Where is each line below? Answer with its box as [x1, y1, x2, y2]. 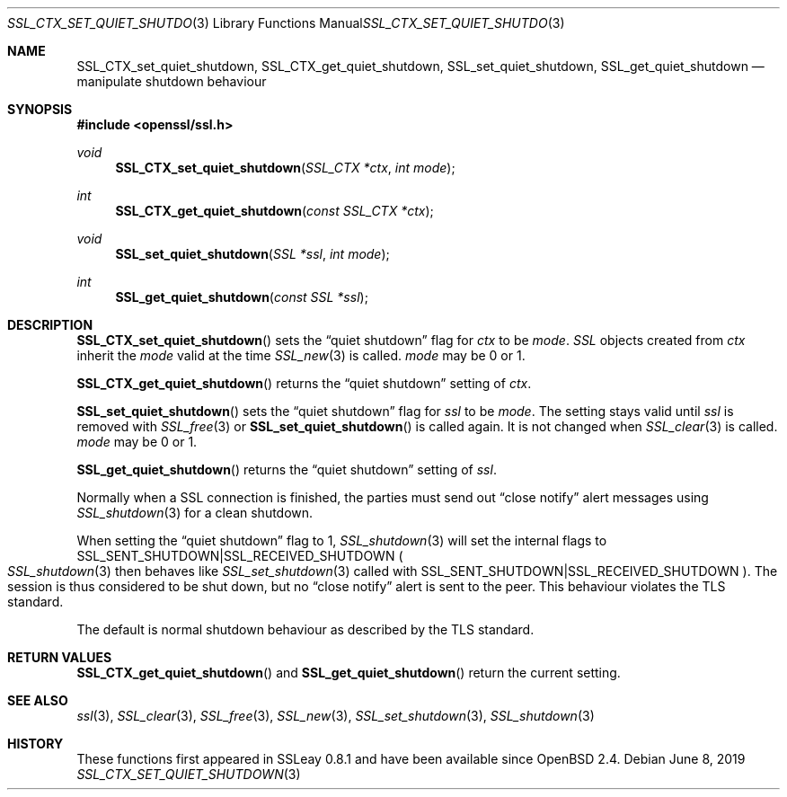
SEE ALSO [7, 693, 68, 708]
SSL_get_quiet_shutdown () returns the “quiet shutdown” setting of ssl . [76, 462, 497, 477]
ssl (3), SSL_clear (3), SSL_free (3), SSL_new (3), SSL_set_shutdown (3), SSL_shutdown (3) [76, 708, 595, 723]
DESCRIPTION [7, 317, 93, 332]
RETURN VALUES [7, 650, 112, 665]
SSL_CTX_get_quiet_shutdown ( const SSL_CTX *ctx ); [115, 203, 434, 218]
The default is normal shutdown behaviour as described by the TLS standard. [76, 622, 535, 637]
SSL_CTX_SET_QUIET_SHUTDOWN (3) [76, 766, 301, 782]
